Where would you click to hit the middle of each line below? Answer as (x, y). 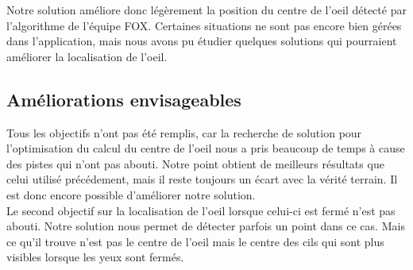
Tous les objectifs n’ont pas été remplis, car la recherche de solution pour (184, 132)
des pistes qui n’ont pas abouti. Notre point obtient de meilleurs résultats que (195, 163)
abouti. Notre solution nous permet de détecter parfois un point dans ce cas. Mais (206, 226)
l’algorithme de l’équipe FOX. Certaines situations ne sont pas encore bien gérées (204, 25)
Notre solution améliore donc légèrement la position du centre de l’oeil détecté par (206, 10)
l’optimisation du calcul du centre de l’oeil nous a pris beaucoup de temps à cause (206, 148)
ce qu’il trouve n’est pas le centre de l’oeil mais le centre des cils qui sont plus (195, 241)
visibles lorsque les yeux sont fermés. (95, 257)
